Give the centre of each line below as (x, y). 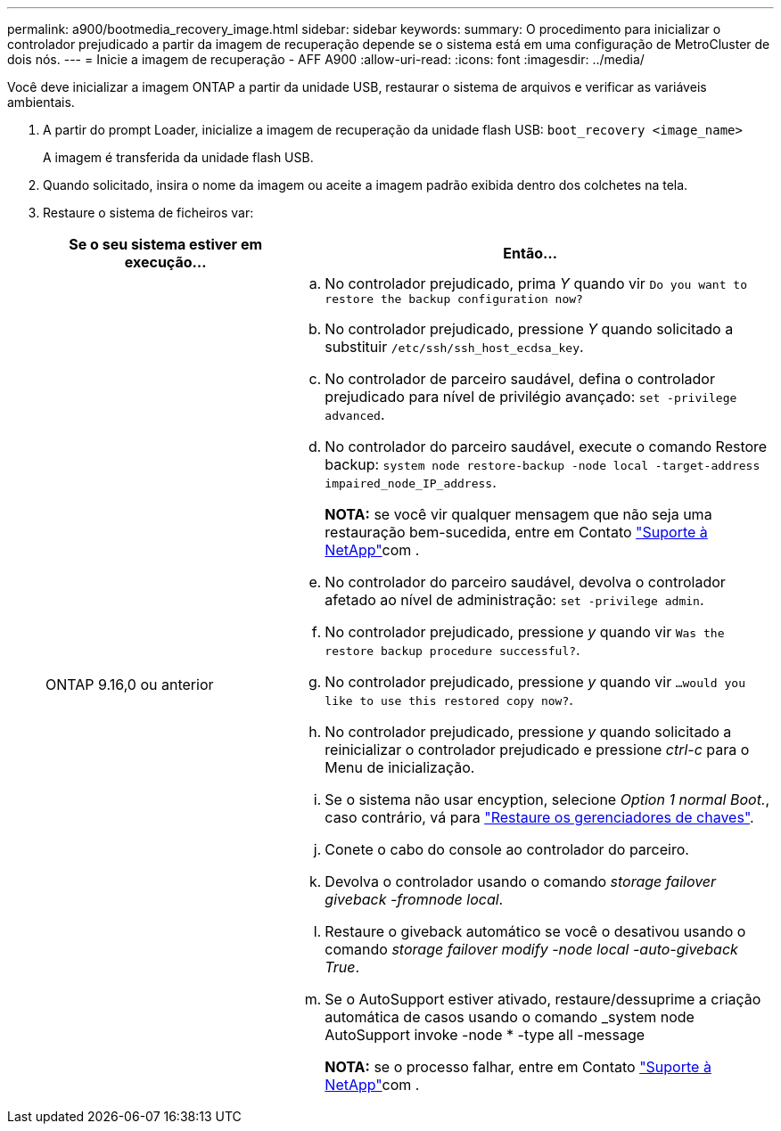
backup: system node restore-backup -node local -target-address (543, 464)
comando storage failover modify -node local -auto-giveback (531, 949)
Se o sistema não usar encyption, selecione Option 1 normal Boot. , (547, 799)
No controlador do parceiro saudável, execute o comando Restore (546, 447)
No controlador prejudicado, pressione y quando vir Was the (525, 632)
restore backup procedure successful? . (452, 650)
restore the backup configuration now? (454, 299)
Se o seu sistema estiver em (166, 244)
